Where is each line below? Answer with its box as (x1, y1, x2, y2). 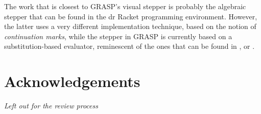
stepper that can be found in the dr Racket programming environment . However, (4, 11, 257, 21)
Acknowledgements (4, 71, 140, 92)
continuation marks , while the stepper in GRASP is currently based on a (4, 31, 232, 41)
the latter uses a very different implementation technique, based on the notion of (4, 21, 256, 32)
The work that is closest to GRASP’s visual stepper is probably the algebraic (4, 1, 246, 11)
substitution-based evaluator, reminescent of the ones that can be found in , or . (4, 41, 255, 51)
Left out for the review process (4, 100, 98, 111)
